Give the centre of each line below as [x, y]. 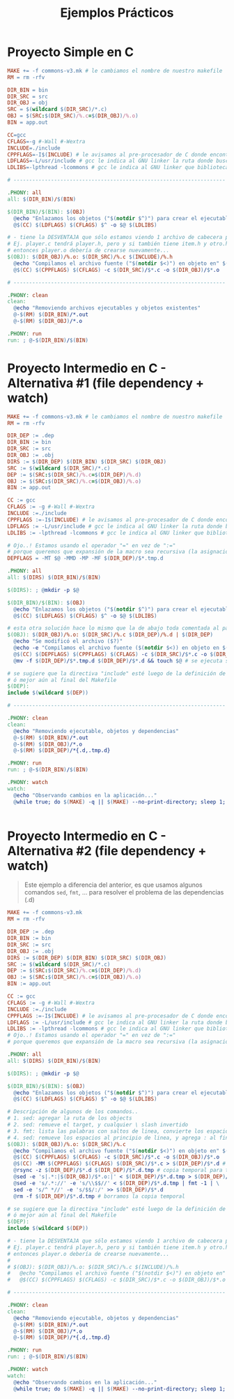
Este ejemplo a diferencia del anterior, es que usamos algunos [114, 885]
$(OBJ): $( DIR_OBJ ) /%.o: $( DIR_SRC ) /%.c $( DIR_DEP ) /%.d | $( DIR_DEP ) [110, 635]
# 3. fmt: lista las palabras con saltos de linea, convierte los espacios [119, 1131]
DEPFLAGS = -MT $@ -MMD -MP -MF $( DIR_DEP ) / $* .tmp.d [85, 558]
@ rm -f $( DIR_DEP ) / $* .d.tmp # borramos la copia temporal [100, 1196]
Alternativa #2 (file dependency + [107, 851]
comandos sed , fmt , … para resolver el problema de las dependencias [124, 892]
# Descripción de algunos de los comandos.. [73, 1112]
